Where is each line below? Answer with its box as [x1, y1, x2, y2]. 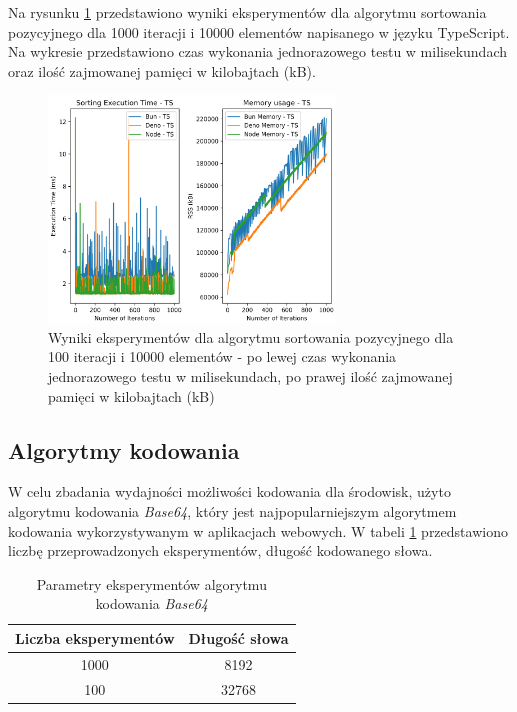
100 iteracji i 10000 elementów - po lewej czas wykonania [48, 346, 397, 367]
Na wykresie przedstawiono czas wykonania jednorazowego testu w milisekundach [8, 41, 508, 62]
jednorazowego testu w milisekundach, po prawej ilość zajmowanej [48, 365, 453, 386]
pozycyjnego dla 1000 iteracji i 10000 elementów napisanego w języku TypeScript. [8, 21, 510, 42]
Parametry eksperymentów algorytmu [36, 573, 267, 594]
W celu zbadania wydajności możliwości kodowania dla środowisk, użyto [8, 481, 451, 502]
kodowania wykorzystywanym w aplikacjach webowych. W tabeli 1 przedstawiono [8, 520, 508, 541]
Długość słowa [188, 627, 289, 648]
